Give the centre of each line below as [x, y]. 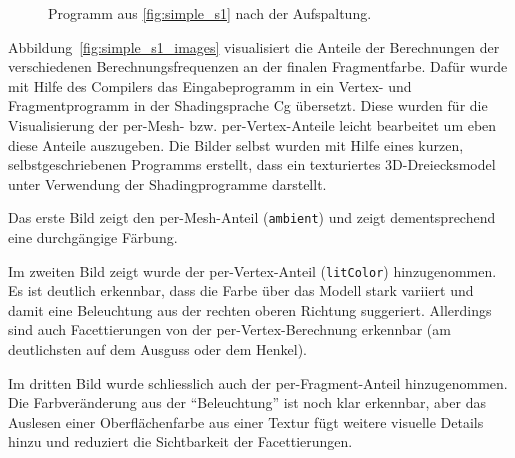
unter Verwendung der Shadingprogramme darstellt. [167, 183]
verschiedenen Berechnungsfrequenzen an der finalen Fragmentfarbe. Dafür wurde [258, 66]
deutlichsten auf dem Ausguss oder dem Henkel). [157, 349]
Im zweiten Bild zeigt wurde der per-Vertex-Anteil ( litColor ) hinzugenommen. [252, 270]
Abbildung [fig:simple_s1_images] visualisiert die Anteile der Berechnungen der [254, 46]
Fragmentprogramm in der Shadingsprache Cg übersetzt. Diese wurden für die [248, 105]
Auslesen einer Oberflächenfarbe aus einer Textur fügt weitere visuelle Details [246, 421]
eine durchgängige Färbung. [93, 237]
